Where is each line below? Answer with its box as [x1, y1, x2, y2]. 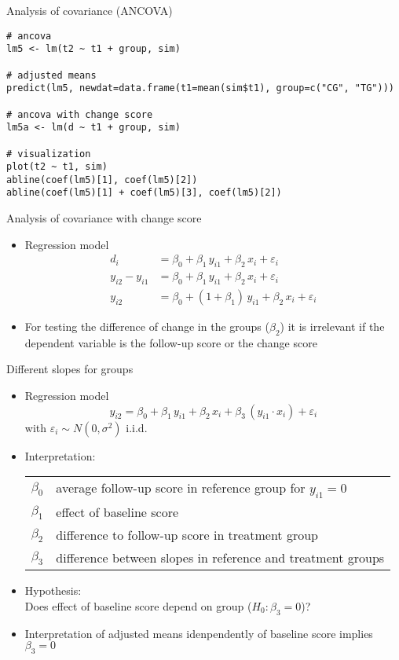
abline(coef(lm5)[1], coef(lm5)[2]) [6, 174, 198, 185]
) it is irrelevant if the [280, 318, 385, 334]
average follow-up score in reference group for [56, 478, 306, 497]
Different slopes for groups [6, 361, 134, 377]
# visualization [6, 148, 91, 159]
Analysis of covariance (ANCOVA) [6, 2, 173, 18]
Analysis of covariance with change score [6, 210, 202, 226]
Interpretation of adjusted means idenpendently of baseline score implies [24, 625, 373, 641]
